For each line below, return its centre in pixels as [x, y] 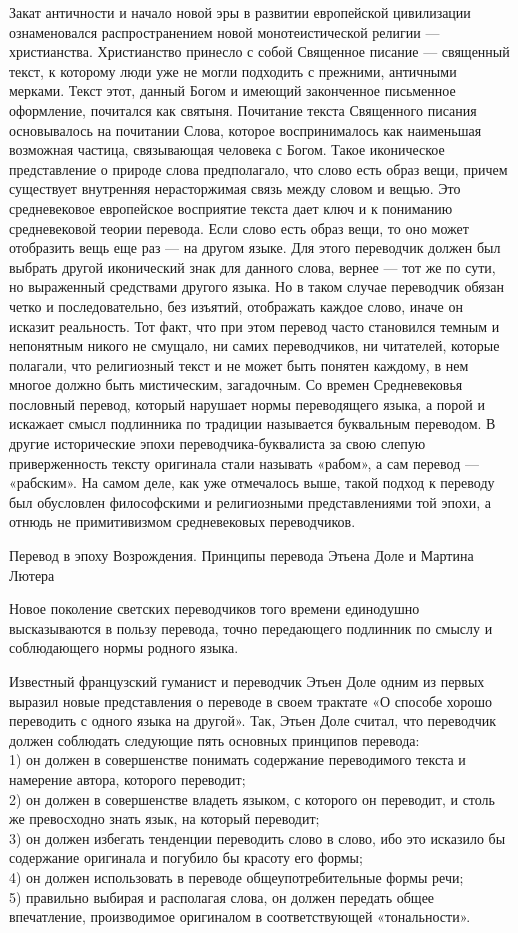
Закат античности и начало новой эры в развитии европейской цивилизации [240, 12]
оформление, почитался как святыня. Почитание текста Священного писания [243, 109]
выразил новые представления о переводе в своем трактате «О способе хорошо [251, 700]
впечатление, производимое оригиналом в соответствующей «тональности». [240, 916]
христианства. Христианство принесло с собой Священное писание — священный [259, 51]
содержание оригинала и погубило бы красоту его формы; [186, 857]
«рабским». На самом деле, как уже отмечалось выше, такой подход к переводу [252, 482]
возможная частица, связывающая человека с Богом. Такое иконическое [227, 149]
